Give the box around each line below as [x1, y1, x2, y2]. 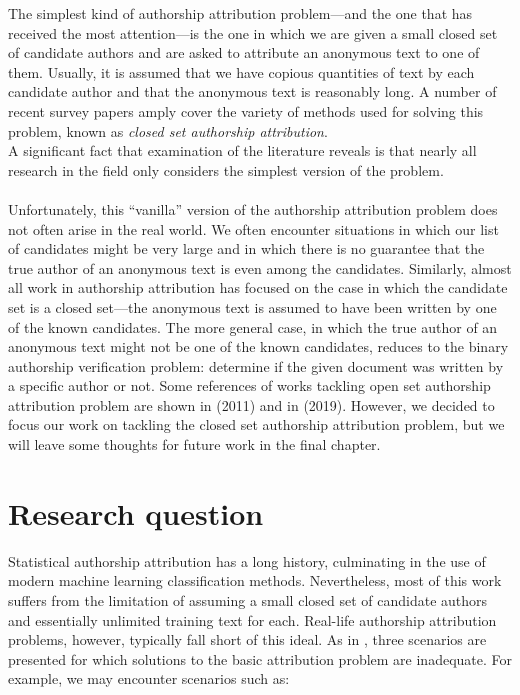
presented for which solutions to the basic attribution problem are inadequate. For [8, 648, 512, 669]
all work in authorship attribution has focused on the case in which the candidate [8, 277, 508, 298]
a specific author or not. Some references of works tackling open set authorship [8, 375, 491, 396]
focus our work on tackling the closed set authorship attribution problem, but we [8, 414, 505, 435]
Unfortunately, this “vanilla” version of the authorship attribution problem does [8, 198, 498, 219]
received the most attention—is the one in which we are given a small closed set [8, 22, 498, 43]
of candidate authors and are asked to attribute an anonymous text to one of [8, 42, 480, 63]
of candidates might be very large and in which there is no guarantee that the [8, 238, 485, 259]
